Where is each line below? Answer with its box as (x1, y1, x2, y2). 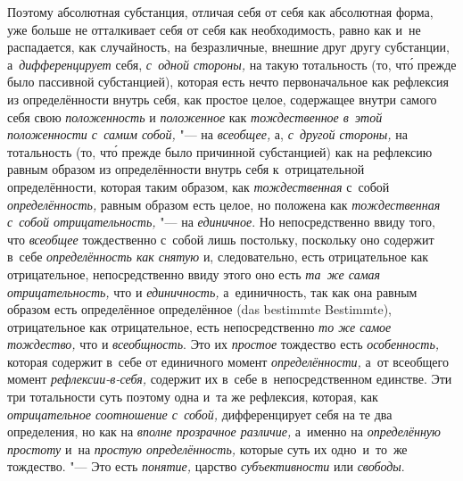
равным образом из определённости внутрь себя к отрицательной (7, 160, 365, 178)
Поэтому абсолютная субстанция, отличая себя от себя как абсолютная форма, (7, 3, 434, 21)
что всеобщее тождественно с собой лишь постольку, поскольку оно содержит (7, 229, 434, 248)
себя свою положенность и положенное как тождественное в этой (7, 107, 383, 126)
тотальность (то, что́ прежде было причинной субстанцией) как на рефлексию (7, 142, 433, 161)
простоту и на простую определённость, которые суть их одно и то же (7, 439, 408, 458)
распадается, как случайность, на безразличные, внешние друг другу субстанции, (7, 37, 450, 56)
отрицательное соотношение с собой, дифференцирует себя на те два (7, 404, 393, 423)
